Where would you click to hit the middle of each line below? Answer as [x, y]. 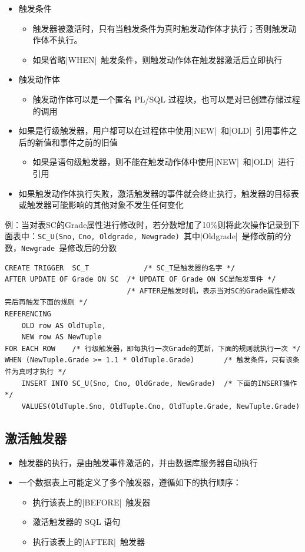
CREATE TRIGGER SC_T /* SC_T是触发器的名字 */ [120, 268]
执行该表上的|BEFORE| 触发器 [92, 502]
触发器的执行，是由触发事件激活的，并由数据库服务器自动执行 [138, 462]
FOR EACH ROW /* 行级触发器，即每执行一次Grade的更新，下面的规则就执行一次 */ [153, 348]
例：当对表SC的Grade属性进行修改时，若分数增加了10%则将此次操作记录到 [148, 224]
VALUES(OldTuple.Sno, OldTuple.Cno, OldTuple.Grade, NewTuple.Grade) [161, 406]
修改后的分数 [92, 247]
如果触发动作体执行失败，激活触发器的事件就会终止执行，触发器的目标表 [159, 193]
